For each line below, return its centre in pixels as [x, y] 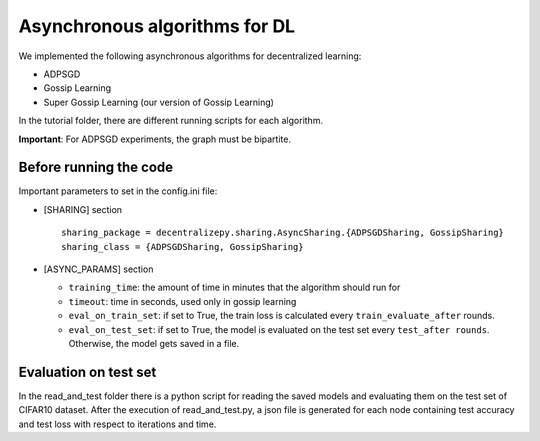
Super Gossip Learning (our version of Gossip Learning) [159, 102]
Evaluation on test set [87, 371]
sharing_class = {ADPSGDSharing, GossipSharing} [182, 246]
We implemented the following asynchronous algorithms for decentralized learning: [190, 56]
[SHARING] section [83, 209]
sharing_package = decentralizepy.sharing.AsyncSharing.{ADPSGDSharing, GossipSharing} [283, 233]
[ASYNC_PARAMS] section [98, 269]
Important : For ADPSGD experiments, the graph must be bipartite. [155, 139]
